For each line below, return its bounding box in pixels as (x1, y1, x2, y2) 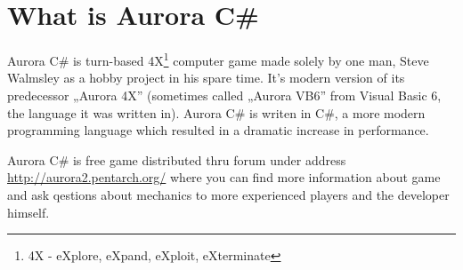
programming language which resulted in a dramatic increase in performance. (7, 121, 429, 139)
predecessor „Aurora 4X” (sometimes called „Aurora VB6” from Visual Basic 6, (7, 85, 442, 104)
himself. (7, 202, 50, 221)
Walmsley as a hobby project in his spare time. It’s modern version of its (7, 68, 405, 87)
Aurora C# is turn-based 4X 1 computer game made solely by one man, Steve (7, 49, 429, 69)
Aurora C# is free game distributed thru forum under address (7, 150, 346, 169)
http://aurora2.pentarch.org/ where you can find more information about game (7, 168, 441, 187)
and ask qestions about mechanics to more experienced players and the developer (7, 185, 450, 203)
